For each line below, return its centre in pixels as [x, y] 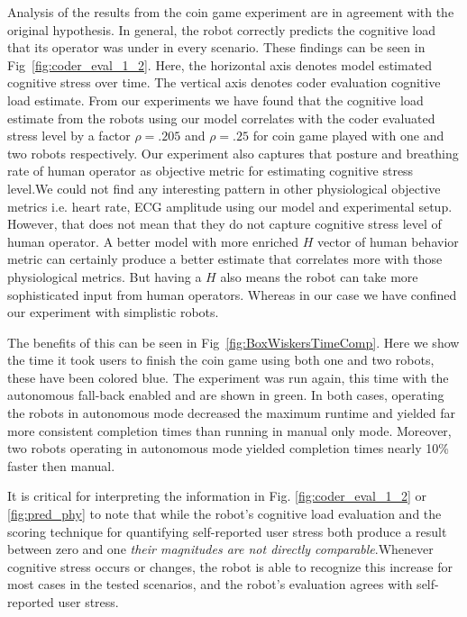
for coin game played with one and [348, 136]
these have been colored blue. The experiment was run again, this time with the [228, 377]
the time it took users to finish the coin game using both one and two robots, [221, 360]
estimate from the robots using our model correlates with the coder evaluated [221, 118]
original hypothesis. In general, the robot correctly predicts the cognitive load [221, 29]
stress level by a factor [69, 136]
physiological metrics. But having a [105, 276]
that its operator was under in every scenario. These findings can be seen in [216, 47]
